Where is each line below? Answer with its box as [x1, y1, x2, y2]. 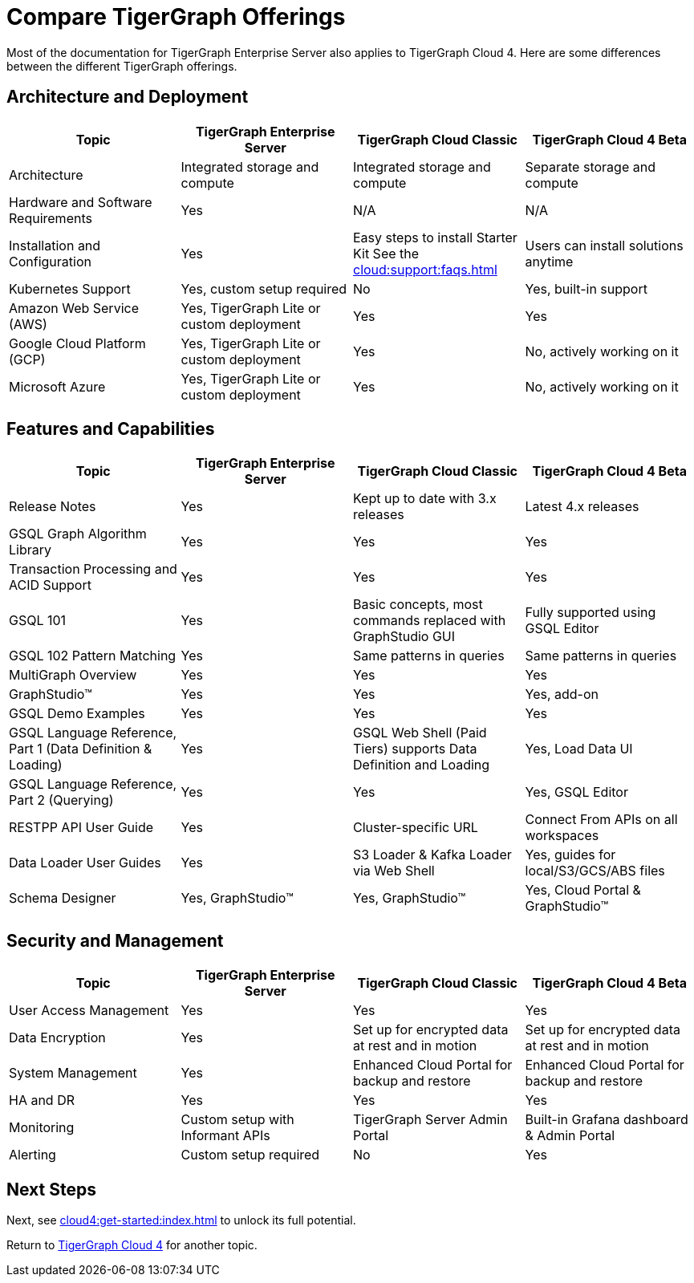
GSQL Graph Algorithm [9, 526, 147, 542]
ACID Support [9, 577, 91, 594]
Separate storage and [525, 158, 655, 175]
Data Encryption [9, 1029, 106, 1046]
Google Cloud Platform [9, 335, 146, 351]
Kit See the [353, 245, 420, 262]
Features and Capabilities [6, 419, 215, 440]
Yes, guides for [525, 847, 616, 863]
